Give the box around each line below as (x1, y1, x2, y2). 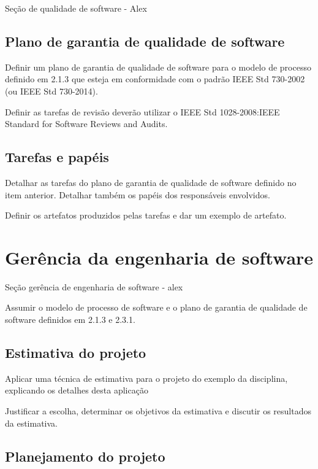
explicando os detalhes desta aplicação (5, 384, 148, 397)
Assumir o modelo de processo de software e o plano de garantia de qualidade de (5, 301, 308, 314)
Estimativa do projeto (5, 343, 146, 362)
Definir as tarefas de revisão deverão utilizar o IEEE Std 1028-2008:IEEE (5, 105, 280, 118)
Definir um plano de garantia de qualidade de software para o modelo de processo (5, 60, 311, 73)
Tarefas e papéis (5, 147, 109, 166)
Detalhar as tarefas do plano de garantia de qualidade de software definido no (5, 176, 297, 188)
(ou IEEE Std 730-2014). (5, 84, 98, 97)
